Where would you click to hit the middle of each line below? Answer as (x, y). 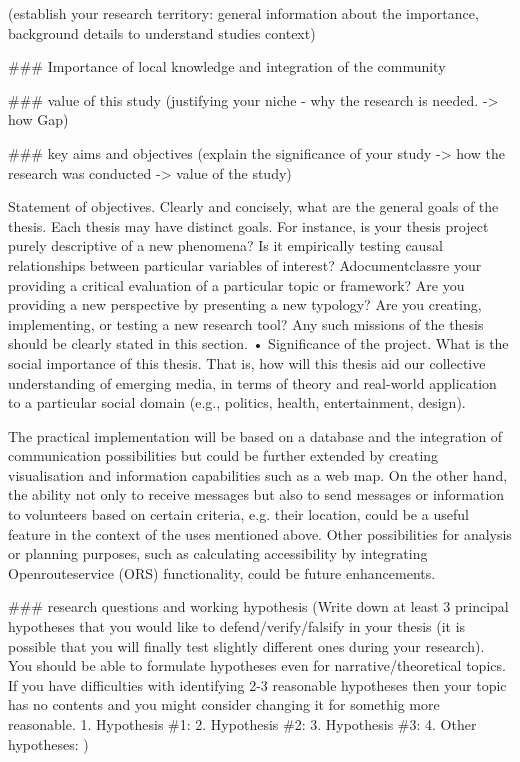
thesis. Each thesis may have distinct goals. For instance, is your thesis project (248, 225)
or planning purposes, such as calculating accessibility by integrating (218, 553)
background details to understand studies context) (162, 32)
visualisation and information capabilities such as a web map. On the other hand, (258, 474)
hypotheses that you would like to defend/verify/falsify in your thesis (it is (237, 626)
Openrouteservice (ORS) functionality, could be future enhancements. (222, 572)
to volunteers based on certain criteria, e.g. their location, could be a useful (238, 514)
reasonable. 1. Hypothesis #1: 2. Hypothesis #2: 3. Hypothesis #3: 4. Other (242, 724)
